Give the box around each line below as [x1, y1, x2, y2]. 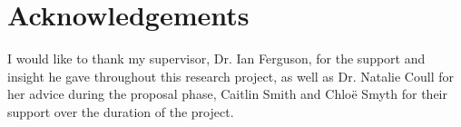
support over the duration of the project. [7, 102, 234, 121]
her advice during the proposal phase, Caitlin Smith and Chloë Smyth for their [7, 84, 447, 103]
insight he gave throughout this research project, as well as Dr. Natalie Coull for [7, 66, 454, 85]
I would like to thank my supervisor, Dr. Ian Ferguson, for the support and [7, 49, 426, 68]
